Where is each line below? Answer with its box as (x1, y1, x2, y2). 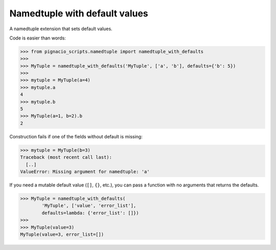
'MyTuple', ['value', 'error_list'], (41, 203, 136, 209)
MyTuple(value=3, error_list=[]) (20, 231, 104, 237)
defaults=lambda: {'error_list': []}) (41, 210, 139, 216)
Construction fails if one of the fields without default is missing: (9, 133, 143, 139)
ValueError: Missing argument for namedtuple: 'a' (20, 169, 150, 174)
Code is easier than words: (9, 35, 66, 41)
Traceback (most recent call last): (20, 154, 112, 160)
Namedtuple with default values (9, 8, 148, 19)
